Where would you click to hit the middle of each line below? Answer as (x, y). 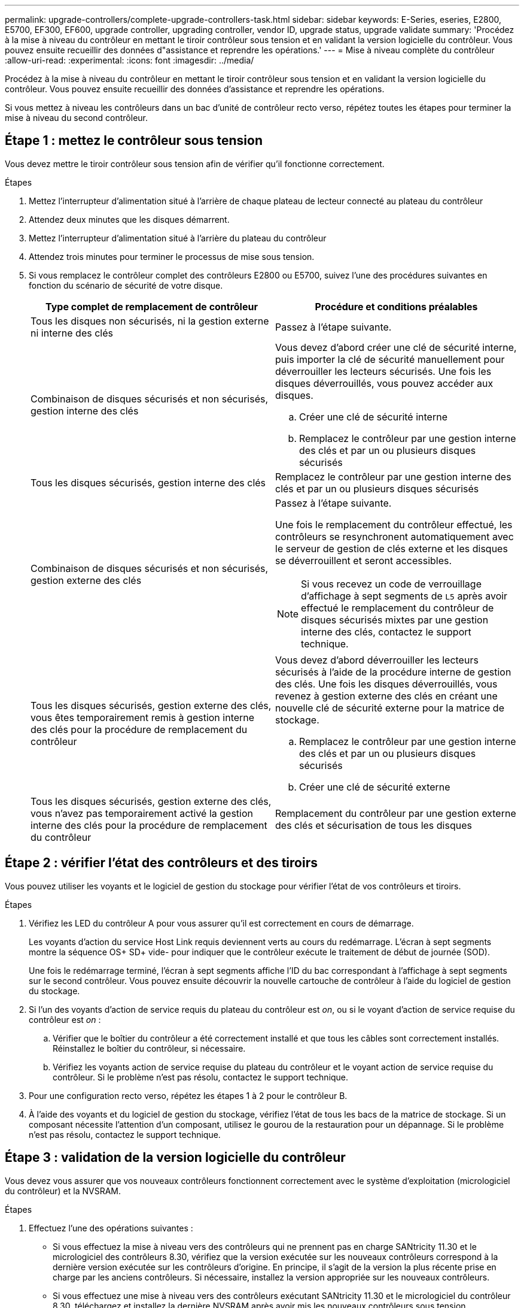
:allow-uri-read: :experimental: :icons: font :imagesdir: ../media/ (130, 60)
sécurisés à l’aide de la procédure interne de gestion (393, 672)
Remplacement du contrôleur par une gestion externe (396, 813)
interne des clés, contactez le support (386, 632)
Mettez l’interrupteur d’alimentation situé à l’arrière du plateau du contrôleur (178, 238)
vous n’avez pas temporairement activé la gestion (142, 813)
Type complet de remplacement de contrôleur (152, 306)
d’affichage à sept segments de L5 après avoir (404, 596)
